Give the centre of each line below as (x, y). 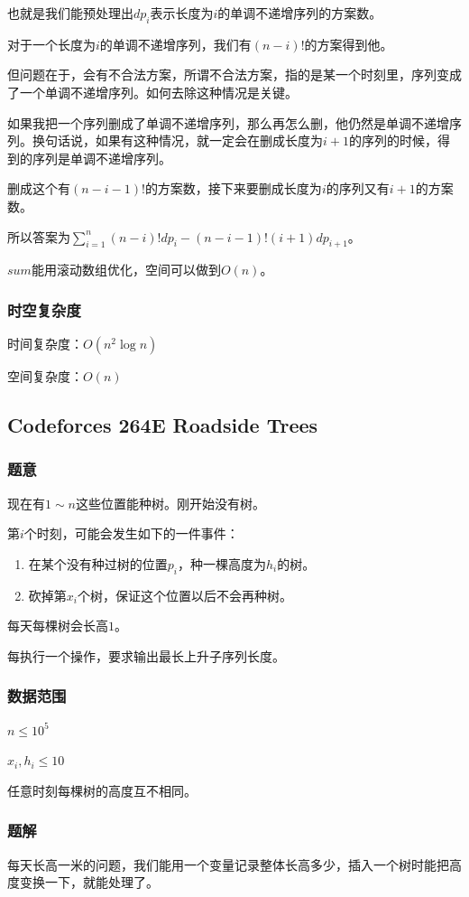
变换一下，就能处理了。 (89, 882)
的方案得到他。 (349, 44)
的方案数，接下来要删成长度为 (233, 188)
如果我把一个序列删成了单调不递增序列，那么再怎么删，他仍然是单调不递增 (228, 122)
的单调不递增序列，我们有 (175, 44)
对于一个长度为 (51, 44)
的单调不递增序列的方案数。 (300, 13)
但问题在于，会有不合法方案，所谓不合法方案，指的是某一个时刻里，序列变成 (234, 75)
